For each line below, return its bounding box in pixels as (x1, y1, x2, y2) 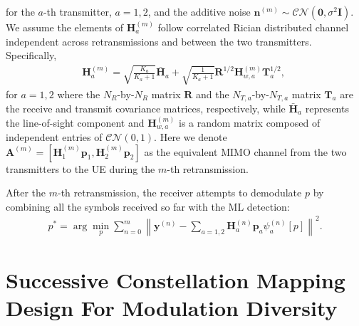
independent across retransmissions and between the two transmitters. (6, 33, 312, 48)
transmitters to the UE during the (6, 161, 155, 176)
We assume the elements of (6, 20, 124, 34)
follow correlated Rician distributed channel (157, 20, 349, 34)
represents (305, 101, 349, 116)
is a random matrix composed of (178, 115, 321, 130)
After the (6, 185, 46, 200)
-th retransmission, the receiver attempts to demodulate (58, 185, 302, 200)
